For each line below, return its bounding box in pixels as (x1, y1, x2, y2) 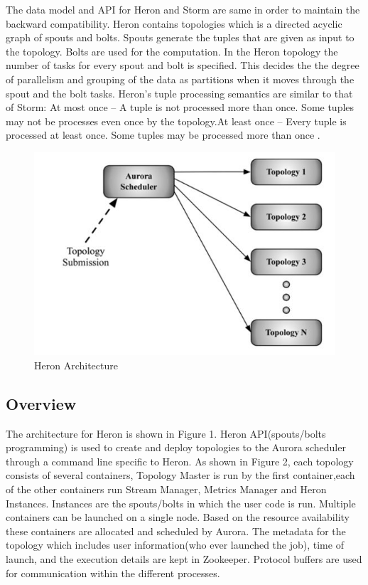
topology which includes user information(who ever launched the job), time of (6, 537, 344, 552)
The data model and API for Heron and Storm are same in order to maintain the (6, 2, 360, 16)
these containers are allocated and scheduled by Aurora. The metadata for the (6, 523, 346, 538)
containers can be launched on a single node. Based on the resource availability (6, 510, 350, 525)
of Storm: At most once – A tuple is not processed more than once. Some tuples (6, 100, 355, 115)
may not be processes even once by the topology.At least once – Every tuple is (6, 113, 347, 128)
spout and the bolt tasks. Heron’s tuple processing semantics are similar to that (6, 85, 353, 100)
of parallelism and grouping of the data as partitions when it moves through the (6, 71, 355, 86)
